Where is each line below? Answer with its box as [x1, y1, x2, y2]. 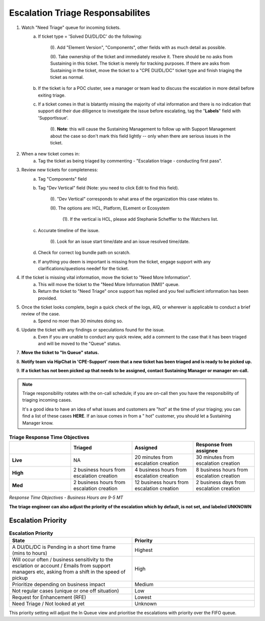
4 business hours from [134, 466, 187, 473]
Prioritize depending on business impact [12, 581, 106, 588]
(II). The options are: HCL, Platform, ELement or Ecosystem [50, 205, 170, 211]
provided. [38, 295, 57, 301]
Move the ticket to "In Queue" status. [21, 350, 99, 356]
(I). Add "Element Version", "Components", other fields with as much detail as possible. [50, 45, 226, 51]
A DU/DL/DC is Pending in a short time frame [12, 543, 116, 550]
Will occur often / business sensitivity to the [12, 556, 113, 563]
